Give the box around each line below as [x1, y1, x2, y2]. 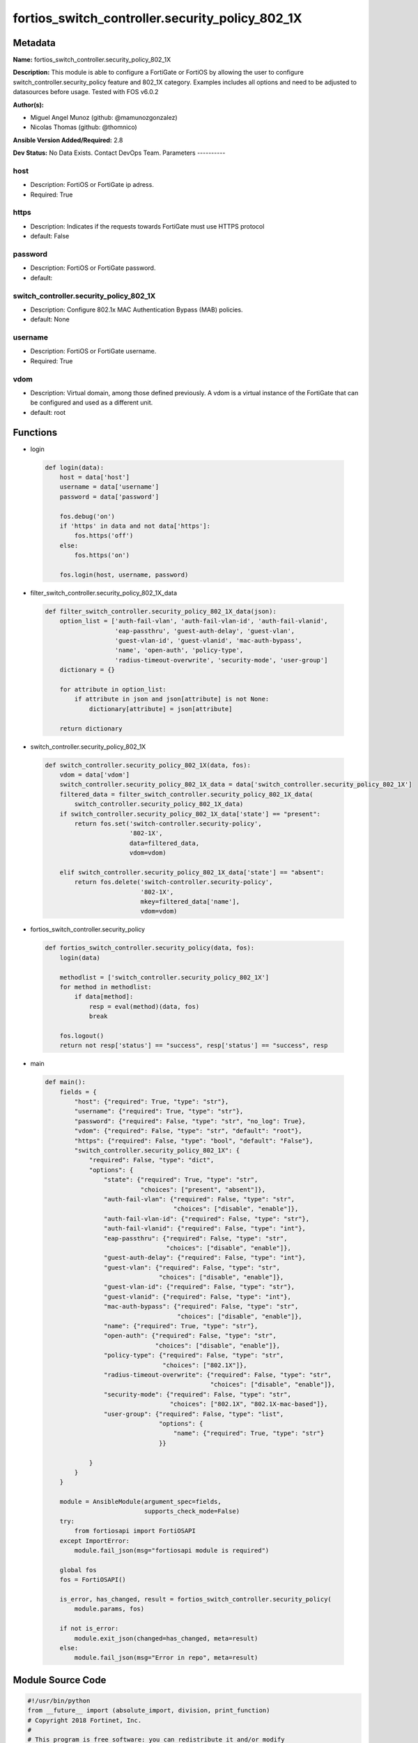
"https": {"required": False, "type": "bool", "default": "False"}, [74, 1136, 313, 1145]
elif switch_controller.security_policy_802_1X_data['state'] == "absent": [59, 868, 325, 876]
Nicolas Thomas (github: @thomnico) [30, 123, 137, 132]
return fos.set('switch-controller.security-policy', [74, 819, 262, 828]
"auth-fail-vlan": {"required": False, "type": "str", [103, 1195, 295, 1203]
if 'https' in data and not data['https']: [59, 522, 210, 530]
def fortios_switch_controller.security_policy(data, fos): [45, 944, 255, 952]
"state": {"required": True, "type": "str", [103, 1175, 258, 1184]
